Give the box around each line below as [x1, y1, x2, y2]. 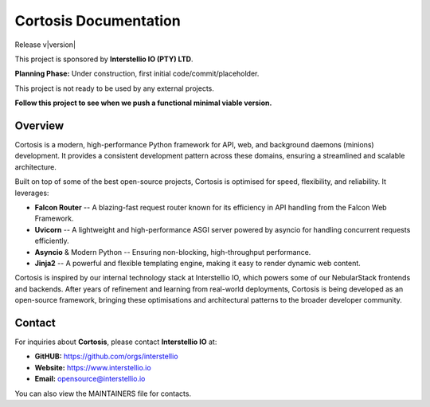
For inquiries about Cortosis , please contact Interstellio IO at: [14, 337, 217, 346]
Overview [14, 119, 64, 132]
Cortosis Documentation [14, 12, 181, 29]
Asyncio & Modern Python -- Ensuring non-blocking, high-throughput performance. [34, 247, 311, 256]
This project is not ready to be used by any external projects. [14, 84, 215, 93]
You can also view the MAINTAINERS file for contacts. [14, 389, 191, 398]
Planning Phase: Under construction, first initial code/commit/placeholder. [14, 68, 260, 79]
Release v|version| [14, 40, 76, 49]
